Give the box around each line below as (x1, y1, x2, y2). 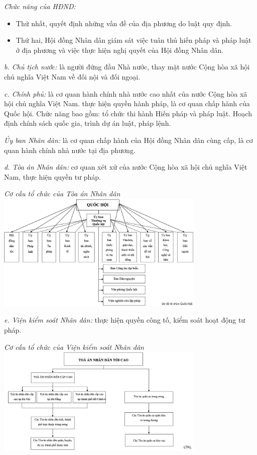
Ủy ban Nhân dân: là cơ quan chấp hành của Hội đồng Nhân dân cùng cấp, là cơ (4, 134, 253, 145)
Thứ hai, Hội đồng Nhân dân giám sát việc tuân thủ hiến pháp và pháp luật (16, 35, 251, 45)
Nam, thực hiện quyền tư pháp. (4, 171, 101, 182)
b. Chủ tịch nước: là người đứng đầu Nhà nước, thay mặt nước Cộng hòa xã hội (4, 61, 250, 72)
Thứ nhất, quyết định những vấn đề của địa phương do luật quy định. (16, 18, 232, 28)
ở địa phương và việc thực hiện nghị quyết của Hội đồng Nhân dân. (16, 44, 224, 55)
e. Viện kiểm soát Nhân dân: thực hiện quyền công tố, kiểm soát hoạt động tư (4, 315, 245, 325)
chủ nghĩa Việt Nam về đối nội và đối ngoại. (4, 71, 141, 82)
